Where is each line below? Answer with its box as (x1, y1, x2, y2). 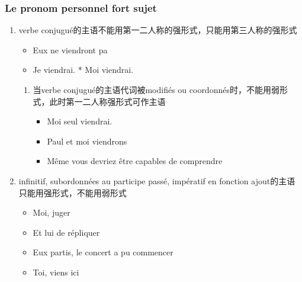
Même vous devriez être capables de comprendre (47, 155, 223, 167)
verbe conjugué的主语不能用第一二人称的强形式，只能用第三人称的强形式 (18, 24, 297, 36)
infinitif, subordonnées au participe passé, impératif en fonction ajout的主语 (18, 174, 295, 187)
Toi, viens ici (33, 265, 79, 278)
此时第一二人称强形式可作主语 (49, 95, 166, 107)
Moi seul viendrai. (47, 115, 113, 127)
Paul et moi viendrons (47, 134, 127, 147)
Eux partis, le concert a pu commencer (33, 246, 174, 258)
